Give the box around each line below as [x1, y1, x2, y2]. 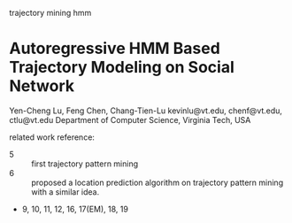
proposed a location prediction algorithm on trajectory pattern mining [31, 177, 284, 188]
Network [9, 76, 75, 96]
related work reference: [9, 132, 96, 142]
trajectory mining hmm [9, 8, 92, 18]
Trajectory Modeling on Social [9, 58, 234, 78]
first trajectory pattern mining [31, 158, 139, 169]
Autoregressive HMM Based [9, 39, 221, 58]
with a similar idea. [31, 186, 100, 197]
